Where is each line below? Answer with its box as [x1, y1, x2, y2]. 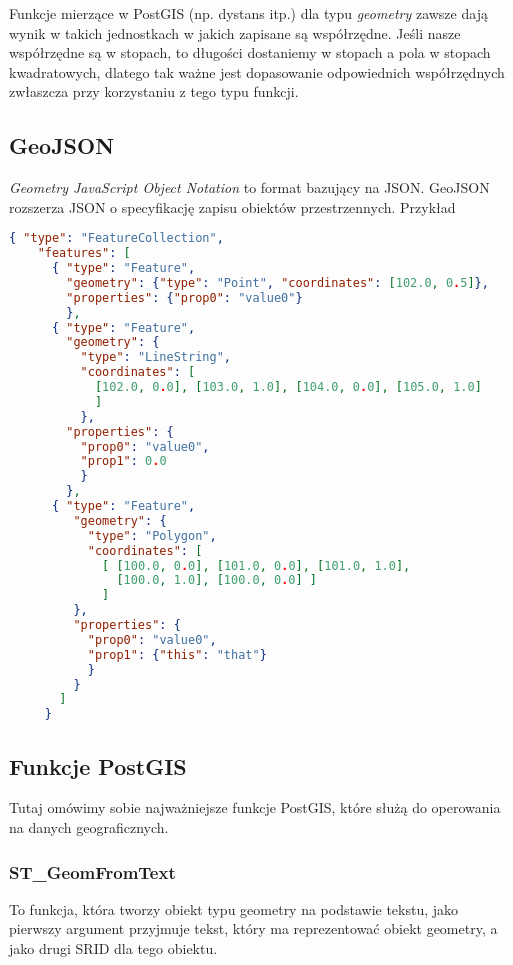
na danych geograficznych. [9, 817, 169, 838]
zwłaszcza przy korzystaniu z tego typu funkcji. [9, 81, 299, 102]
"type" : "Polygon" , [87, 528, 217, 543]
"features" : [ [37, 246, 131, 261]
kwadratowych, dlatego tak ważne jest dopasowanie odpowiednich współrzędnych [9, 61, 505, 82]
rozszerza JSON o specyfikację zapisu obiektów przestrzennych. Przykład [9, 196, 456, 217]
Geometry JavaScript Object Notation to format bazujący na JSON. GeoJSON [9, 177, 490, 198]
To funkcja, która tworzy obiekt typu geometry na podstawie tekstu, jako [9, 898, 459, 919]
